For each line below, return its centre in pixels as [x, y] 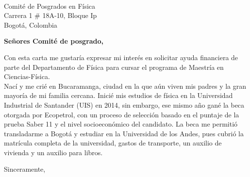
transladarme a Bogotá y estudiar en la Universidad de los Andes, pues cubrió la [124, 133]
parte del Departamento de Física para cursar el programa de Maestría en [114, 67]
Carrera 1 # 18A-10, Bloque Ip [50, 15]
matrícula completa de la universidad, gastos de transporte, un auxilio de [113, 143]
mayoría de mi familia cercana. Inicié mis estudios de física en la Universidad [118, 95]
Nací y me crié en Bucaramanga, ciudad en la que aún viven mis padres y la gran [125, 86]
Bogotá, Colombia [31, 24]
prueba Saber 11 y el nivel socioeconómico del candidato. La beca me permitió [121, 124]
